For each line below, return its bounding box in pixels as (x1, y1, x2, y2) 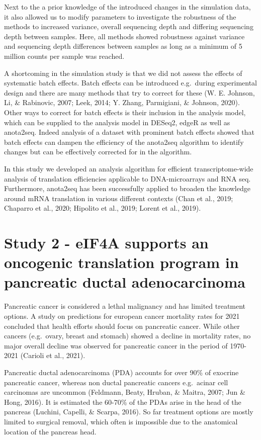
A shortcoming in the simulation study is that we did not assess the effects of (4, 67, 242, 78)
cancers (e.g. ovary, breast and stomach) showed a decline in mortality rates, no (4, 330, 251, 341)
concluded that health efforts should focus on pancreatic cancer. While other (4, 320, 240, 331)
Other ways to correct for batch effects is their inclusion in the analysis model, (4, 107, 246, 117)
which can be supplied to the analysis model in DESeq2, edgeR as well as (4, 117, 230, 127)
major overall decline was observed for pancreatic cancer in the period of (4, 340, 228, 350)
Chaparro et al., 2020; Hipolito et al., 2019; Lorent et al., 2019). (4, 203, 201, 213)
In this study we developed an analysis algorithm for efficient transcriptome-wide (4, 163, 253, 173)
